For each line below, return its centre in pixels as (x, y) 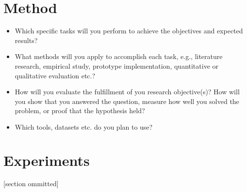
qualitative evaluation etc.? (55, 75)
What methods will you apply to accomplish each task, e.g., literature (119, 56)
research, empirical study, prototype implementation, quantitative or (117, 66)
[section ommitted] (31, 183)
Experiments (47, 160)
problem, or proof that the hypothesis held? (80, 111)
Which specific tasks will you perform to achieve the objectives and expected (129, 31)
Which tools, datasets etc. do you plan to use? (84, 126)
